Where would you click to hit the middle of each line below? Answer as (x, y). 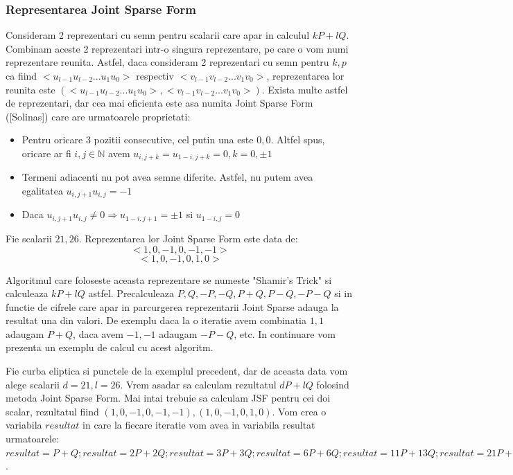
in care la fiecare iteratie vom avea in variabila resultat (199, 425)
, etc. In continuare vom (285, 333)
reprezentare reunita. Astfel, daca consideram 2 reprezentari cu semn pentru (167, 62)
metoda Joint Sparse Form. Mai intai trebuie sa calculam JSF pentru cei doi (168, 398)
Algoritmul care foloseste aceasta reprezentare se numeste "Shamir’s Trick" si (169, 279)
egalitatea (42, 191)
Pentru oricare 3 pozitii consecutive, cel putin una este (138, 140)
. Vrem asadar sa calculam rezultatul (198, 384)
